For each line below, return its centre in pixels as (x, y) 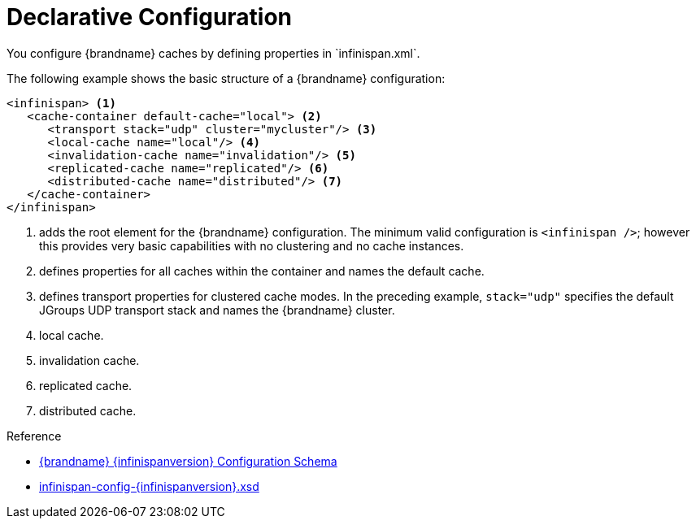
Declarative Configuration (150, 17)
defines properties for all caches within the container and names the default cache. (262, 271)
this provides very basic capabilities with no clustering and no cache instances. (252, 245)
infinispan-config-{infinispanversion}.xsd (149, 486)
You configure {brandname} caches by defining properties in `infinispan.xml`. (213, 53)
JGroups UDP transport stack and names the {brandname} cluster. (217, 310)
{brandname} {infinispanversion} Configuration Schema (188, 461)
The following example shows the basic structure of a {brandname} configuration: (226, 78)
